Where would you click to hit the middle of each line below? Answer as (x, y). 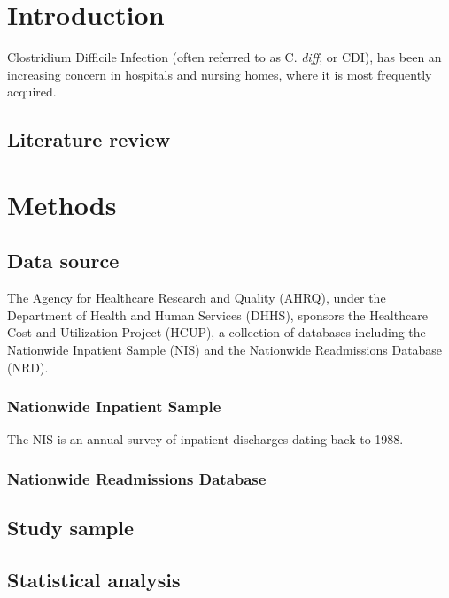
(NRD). (28, 367)
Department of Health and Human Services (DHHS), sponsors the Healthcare (217, 314)
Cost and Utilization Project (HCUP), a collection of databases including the (217, 332)
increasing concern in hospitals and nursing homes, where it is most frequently (220, 74)
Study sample (71, 528)
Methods (62, 204)
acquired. (32, 92)
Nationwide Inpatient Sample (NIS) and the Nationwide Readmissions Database (225, 350)
